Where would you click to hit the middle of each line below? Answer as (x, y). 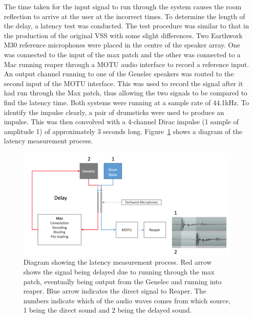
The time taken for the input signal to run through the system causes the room (123, 6)
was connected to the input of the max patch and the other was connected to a (122, 54)
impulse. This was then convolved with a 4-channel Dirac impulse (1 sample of (121, 122)
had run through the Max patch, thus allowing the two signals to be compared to (126, 93)
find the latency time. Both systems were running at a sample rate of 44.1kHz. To (126, 102)
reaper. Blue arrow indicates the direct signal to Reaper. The (115, 291)
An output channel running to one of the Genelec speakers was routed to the (119, 74)
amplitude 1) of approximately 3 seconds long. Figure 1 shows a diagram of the (123, 131)
